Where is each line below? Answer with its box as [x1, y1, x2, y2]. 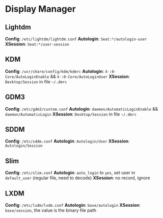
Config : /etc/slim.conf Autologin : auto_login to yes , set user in [5, 170, 136, 176]
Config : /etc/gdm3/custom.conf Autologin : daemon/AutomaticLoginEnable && [5, 106, 159, 112]
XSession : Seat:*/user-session [5, 41, 70, 47]
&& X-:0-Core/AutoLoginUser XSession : [50, 73, 130, 79]
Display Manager [5, 3, 76, 15]
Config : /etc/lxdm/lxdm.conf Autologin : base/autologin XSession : [5, 202, 141, 208]
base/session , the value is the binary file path [5, 207, 97, 214]
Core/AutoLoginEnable [5, 74, 50, 79]
